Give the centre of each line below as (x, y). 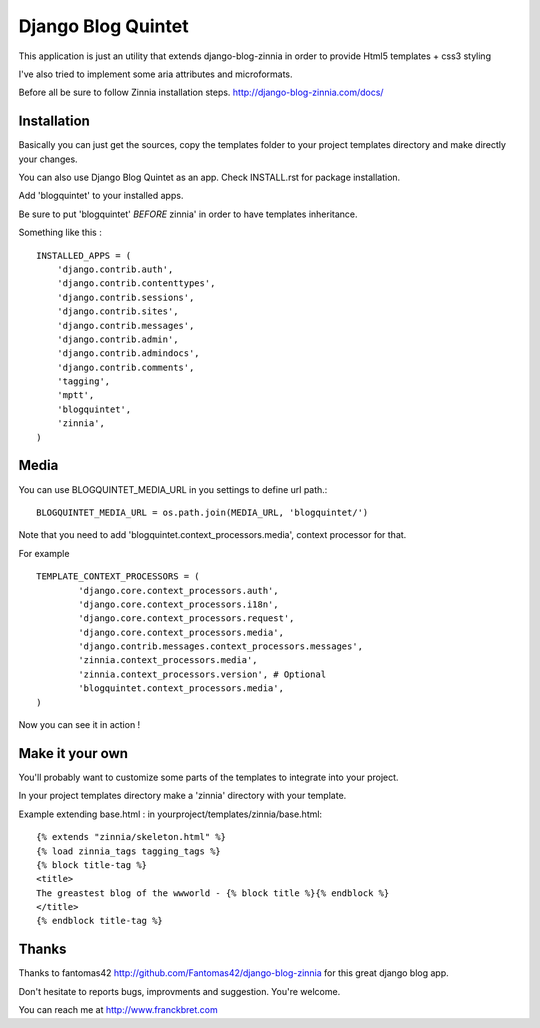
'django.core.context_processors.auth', (178, 590)
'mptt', (75, 395)
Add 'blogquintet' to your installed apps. (101, 196)
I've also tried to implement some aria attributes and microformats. (156, 74)
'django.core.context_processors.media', (181, 632)
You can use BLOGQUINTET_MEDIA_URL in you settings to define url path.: (173, 489)
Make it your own (73, 753)
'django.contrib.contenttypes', (136, 283)
